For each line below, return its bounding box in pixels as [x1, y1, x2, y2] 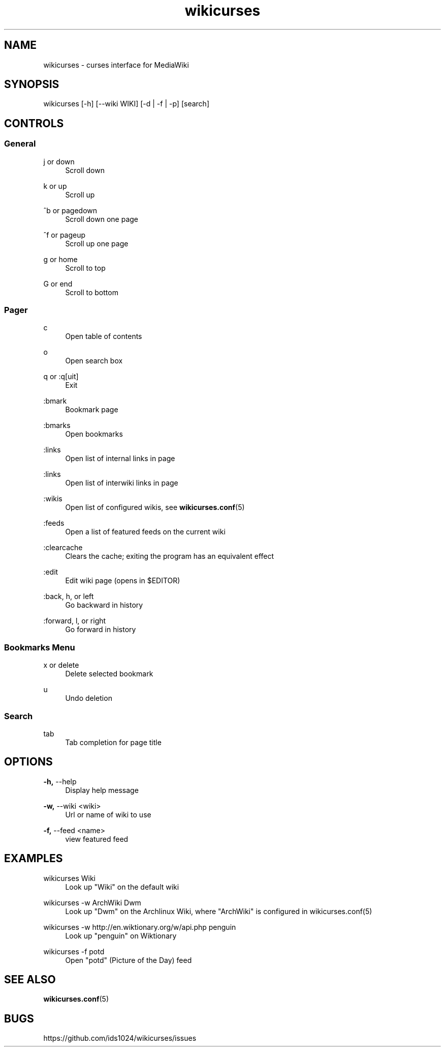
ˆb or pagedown [43, 206, 98, 215]
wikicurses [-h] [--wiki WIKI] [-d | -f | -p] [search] [43, 99, 209, 108]
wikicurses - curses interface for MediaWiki [43, 60, 189, 69]
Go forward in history [65, 625, 136, 634]
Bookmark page [65, 405, 118, 414]
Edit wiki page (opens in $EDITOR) [65, 576, 180, 585]
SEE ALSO [4, 973, 56, 986]
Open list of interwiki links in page [65, 478, 178, 488]
